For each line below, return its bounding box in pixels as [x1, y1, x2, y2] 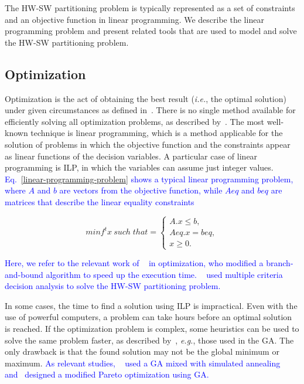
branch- [266, 257, 293, 269]
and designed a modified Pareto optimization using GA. [5, 368, 209, 380]
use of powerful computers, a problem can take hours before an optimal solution [5, 311, 292, 323]
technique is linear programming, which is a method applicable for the [30, 127, 283, 139]
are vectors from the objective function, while [59, 184, 223, 196]
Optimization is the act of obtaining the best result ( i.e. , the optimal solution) [5, 92, 286, 104]
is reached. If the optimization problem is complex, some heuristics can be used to [5, 322, 299, 335]
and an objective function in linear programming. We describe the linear [5, 13, 264, 25]
